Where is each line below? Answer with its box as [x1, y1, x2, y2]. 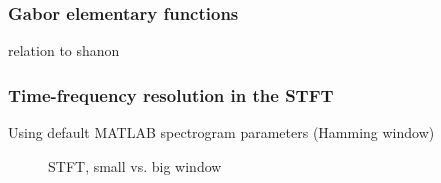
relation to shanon [8, 40, 120, 61]
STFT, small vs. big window [48, 155, 222, 176]
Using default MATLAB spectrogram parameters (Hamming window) [8, 122, 435, 143]
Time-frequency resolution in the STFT [8, 82, 334, 107]
